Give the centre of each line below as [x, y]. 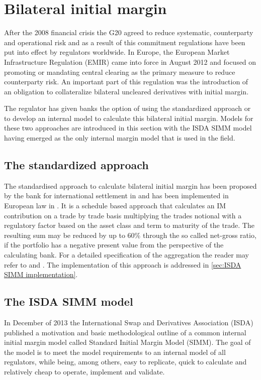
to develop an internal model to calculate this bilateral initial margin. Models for [129, 118]
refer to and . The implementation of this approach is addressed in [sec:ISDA [123, 264]
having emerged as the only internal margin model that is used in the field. [120, 138]
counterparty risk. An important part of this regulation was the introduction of [126, 82]
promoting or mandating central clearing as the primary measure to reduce [120, 72]
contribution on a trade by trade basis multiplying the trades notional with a [123, 215]
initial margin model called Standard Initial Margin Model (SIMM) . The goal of [127, 342]
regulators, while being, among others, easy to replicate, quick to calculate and [125, 362]
